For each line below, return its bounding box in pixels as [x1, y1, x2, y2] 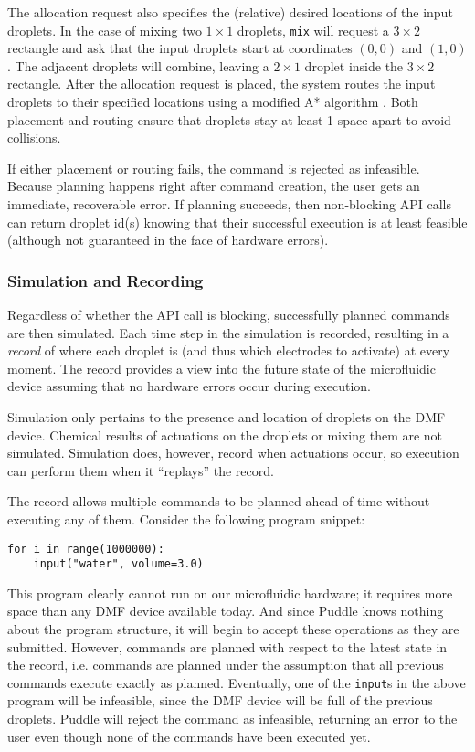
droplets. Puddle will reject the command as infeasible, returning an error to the [7, 709, 458, 728]
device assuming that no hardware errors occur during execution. [7, 376, 371, 396]
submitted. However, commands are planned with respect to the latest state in [7, 637, 448, 656]
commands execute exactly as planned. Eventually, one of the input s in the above [7, 673, 466, 692]
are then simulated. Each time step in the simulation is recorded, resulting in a [7, 323, 449, 342]
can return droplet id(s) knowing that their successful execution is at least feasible [7, 212, 468, 231]
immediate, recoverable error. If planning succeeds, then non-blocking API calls [7, 195, 451, 213]
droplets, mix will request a [237, 20, 389, 39]
